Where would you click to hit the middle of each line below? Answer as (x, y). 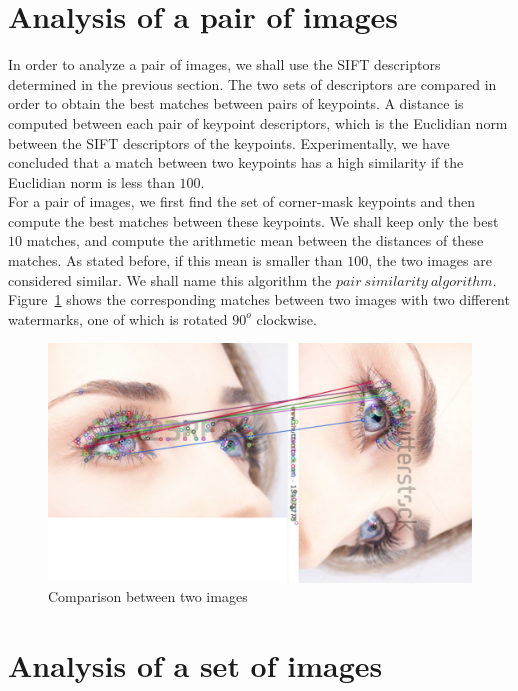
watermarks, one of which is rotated (118, 318)
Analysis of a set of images (195, 665)
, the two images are (430, 260)
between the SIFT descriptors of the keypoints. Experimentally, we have (229, 142)
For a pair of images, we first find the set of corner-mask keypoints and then (242, 201)
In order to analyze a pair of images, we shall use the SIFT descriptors (224, 64)
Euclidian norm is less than (91, 181)
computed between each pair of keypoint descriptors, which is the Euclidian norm (258, 122)
